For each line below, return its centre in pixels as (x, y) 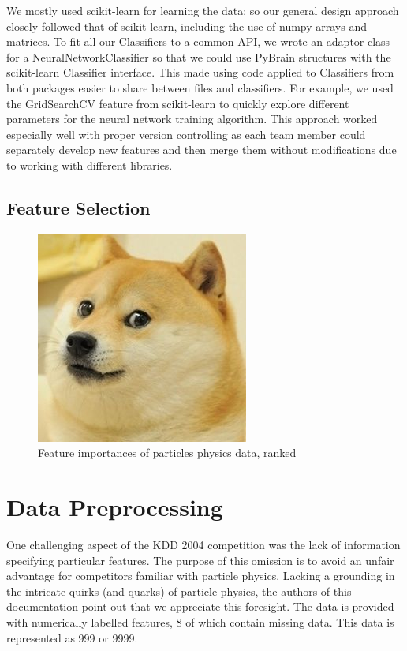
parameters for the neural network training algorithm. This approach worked (192, 119)
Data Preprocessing (115, 507)
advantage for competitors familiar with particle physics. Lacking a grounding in (201, 576)
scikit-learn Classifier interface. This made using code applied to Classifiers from (200, 72)
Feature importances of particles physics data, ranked (167, 453)
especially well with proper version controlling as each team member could (186, 134)
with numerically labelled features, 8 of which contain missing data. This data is (200, 622)
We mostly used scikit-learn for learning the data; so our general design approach (203, 10)
